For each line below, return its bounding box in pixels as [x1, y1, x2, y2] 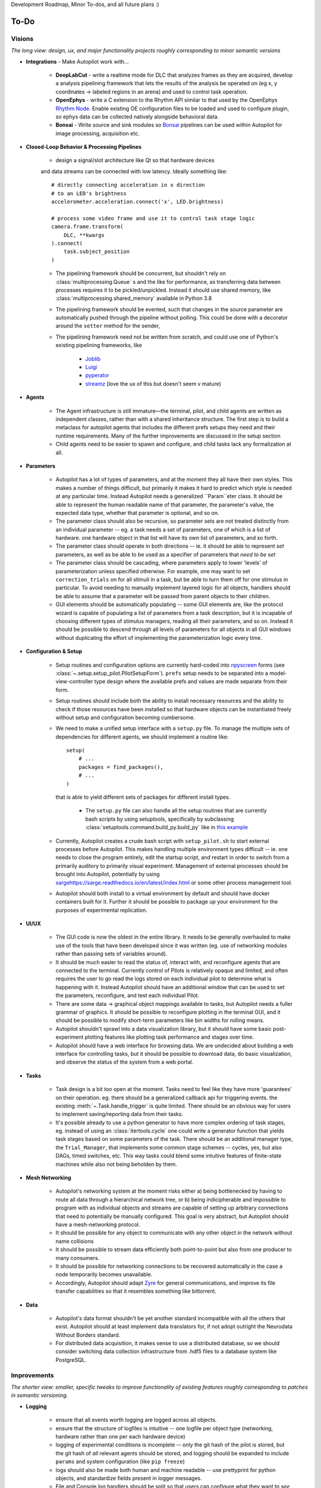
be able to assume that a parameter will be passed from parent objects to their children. [55, 592, 270, 599]
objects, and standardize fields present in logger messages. [55, 1474, 202, 1481]
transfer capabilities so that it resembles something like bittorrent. [55, 1287, 217, 1295]
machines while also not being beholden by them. [55, 1161, 178, 1168]
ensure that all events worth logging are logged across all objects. [55, 1417, 217, 1424]
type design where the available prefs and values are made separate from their [94, 678, 288, 685]
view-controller [55, 678, 93, 685]
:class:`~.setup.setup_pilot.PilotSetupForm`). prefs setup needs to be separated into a [55, 670, 269, 677]
